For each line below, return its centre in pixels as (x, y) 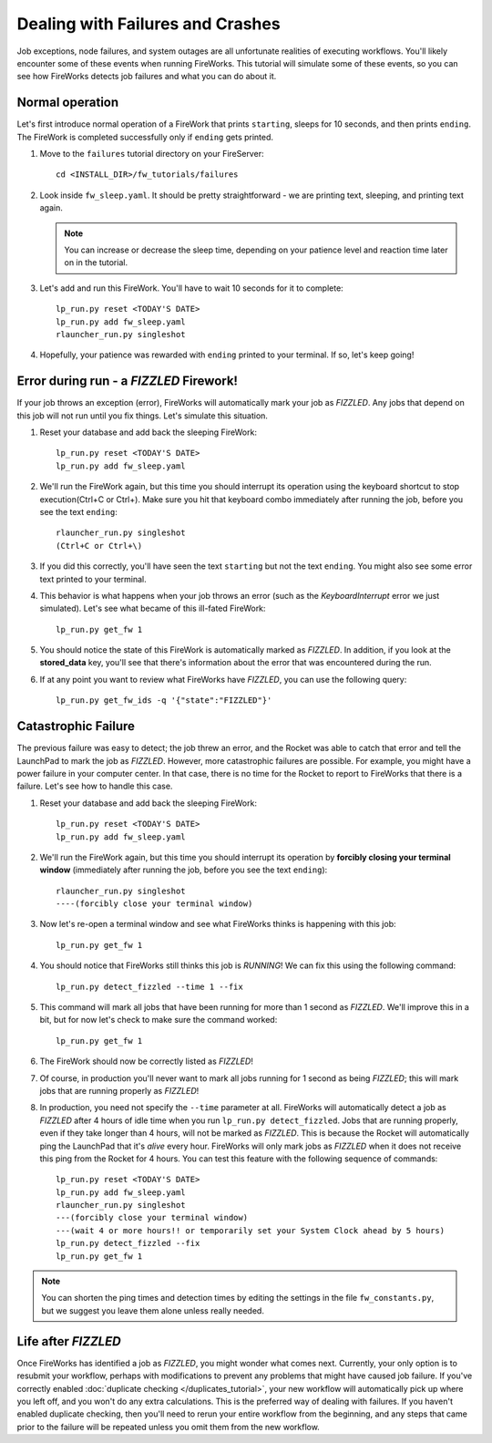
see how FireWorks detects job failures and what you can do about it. (147, 77)
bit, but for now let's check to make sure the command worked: (159, 1020)
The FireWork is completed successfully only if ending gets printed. (145, 137)
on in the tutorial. (96, 263)
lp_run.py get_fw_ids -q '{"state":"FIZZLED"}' (164, 701)
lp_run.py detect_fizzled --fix (128, 1243)
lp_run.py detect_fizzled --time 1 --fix (149, 986)
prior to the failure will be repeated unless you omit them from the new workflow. (169, 1427)
